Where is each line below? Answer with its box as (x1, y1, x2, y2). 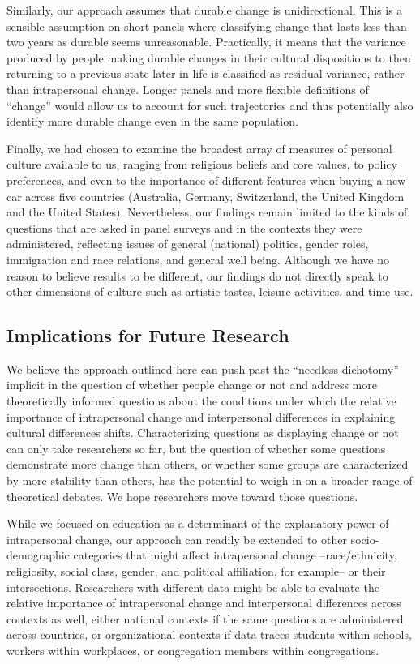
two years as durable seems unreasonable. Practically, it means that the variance (6, 33, 406, 50)
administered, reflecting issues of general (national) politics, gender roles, (6, 235, 369, 252)
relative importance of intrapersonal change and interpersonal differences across (6, 594, 401, 611)
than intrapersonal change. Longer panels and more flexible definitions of (6, 80, 369, 97)
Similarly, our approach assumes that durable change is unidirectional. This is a (6, 2, 403, 18)
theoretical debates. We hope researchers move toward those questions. (6, 487, 358, 504)
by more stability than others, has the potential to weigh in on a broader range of (6, 472, 413, 489)
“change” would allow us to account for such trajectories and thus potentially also (6, 96, 414, 114)
